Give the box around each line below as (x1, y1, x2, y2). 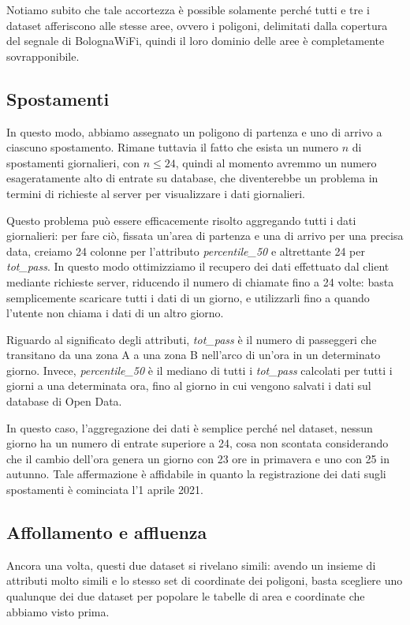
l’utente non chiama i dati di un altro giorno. (6, 305, 224, 321)
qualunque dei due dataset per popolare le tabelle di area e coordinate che (6, 588, 365, 604)
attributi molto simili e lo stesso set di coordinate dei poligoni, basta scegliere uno (6, 572, 403, 589)
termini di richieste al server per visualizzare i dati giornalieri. (6, 185, 305, 201)
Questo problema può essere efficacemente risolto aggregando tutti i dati (6, 211, 356, 228)
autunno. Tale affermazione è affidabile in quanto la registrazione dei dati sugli (6, 466, 386, 482)
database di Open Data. (6, 393, 122, 410)
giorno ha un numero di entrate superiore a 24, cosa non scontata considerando (6, 435, 389, 451)
